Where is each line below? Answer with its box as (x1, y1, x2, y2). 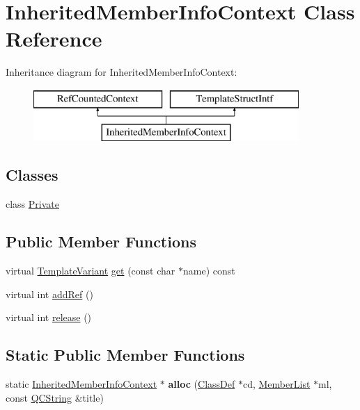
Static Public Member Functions (6, 344, 245, 366)
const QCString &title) (6, 390, 104, 404)
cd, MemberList (242, 377, 311, 391)
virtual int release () (6, 310, 92, 325)
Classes (6, 164, 58, 186)
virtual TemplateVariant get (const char (6, 263, 175, 278)
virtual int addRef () (6, 286, 93, 301)
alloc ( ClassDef (168, 377, 235, 391)
